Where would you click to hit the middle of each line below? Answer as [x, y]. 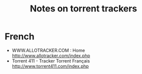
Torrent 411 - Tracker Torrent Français [51, 61]
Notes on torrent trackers [83, 9]
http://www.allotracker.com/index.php [51, 56]
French [19, 37]
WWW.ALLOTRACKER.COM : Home [48, 50]
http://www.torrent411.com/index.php [50, 66]
